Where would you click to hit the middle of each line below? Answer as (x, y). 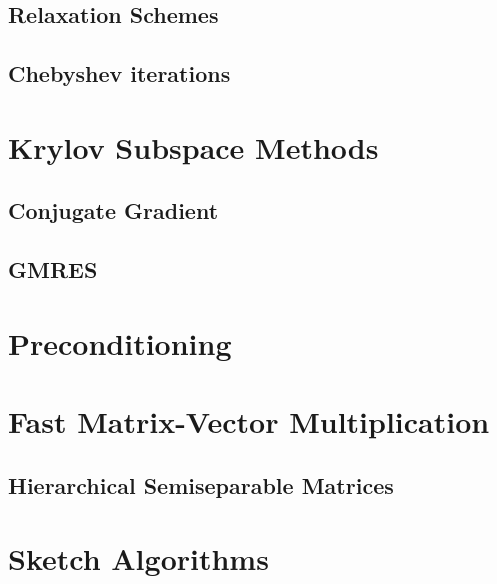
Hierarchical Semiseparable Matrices (201, 484)
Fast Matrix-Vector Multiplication (249, 421)
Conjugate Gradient (113, 210)
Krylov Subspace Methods (193, 146)
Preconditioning (120, 342)
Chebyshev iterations (119, 73)
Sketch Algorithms (138, 558)
